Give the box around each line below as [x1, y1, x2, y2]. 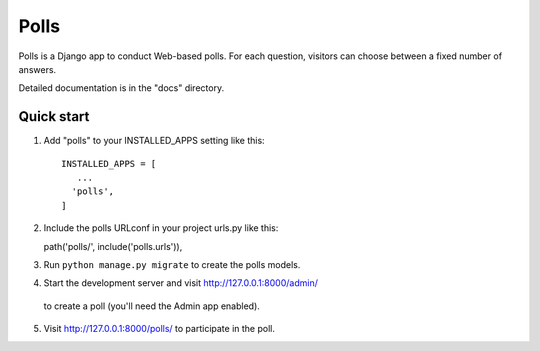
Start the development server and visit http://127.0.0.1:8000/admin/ [43, 277, 319, 289]
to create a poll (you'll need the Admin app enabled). [43, 300, 260, 312]
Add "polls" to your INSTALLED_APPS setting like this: [43, 135, 265, 147]
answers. [18, 63, 57, 75]
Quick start [18, 108, 90, 125]
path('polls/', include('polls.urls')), [43, 240, 183, 252]
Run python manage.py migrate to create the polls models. [43, 258, 301, 270]
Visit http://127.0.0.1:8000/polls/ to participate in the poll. [43, 323, 275, 335]
